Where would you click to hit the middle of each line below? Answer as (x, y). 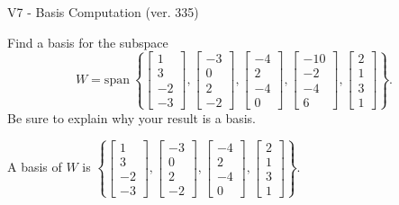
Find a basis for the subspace (88, 42)
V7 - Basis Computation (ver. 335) (103, 12)
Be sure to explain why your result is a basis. (132, 117)
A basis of (35, 167)
